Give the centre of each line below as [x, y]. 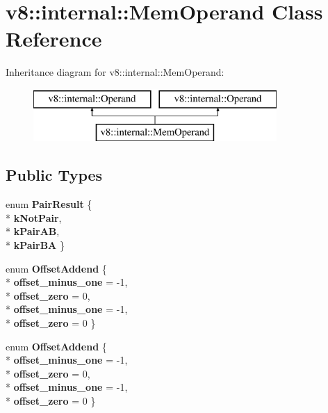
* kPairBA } [35, 245]
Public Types [54, 175]
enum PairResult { [49, 204]
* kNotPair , [34, 217]
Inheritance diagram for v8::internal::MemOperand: [115, 72]
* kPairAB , [33, 231]
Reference [54, 39]
